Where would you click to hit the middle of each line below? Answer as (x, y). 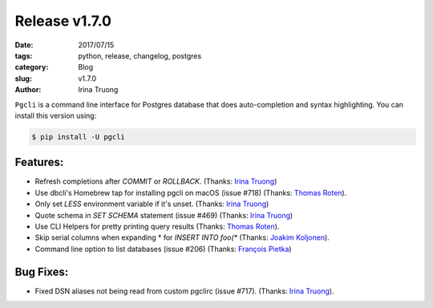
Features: (39, 162)
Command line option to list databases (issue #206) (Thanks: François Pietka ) (163, 249)
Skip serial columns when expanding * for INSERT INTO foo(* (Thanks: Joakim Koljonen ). (182, 237)
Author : (28, 90)
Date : (24, 45)
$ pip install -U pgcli (79, 137)
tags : (24, 55)
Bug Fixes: (42, 272)
